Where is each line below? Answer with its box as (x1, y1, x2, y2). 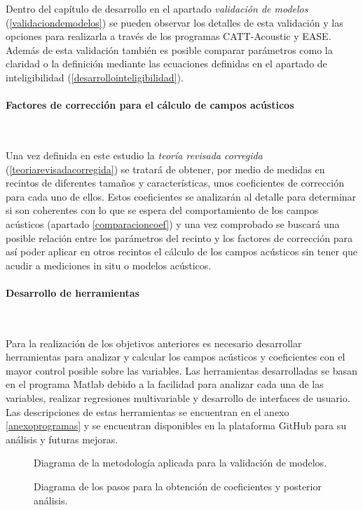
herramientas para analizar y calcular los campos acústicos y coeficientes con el (6, 349, 345, 364)
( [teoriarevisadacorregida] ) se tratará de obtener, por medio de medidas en (6, 161, 325, 176)
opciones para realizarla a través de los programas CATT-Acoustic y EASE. (6, 29, 331, 43)
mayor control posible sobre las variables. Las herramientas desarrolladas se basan (6, 363, 357, 377)
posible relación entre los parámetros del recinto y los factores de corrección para (6, 230, 352, 245)
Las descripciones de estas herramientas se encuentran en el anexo (6, 404, 289, 419)
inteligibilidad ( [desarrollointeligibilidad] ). (6, 69, 184, 84)
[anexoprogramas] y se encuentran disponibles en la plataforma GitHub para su (6, 418, 347, 433)
